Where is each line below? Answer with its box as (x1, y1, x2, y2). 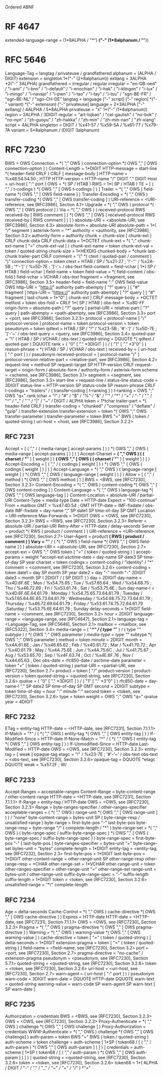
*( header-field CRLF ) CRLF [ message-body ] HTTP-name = (5, 170, 128, 176)
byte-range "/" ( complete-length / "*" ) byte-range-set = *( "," (32, 825, 158, 831)
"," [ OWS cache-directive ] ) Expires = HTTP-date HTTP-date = (5, 914, 132, 920)
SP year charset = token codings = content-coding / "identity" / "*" (19, 559, 154, 565)
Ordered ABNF (5, 4, 34, 10)
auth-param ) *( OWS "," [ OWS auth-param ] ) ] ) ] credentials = (5, 1044, 133, 1050)
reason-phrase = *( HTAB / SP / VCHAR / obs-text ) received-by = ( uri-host (5, 346, 157, 352)
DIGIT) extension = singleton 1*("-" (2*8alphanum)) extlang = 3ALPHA (5, 75, 147, 81)
